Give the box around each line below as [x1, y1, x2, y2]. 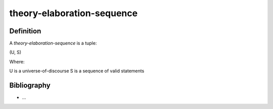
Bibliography [9, 81, 51, 90]
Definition [9, 27, 41, 35]
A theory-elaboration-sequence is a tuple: [9, 40, 97, 46]
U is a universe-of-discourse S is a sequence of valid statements [9, 68, 145, 74]
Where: [9, 59, 25, 65]
